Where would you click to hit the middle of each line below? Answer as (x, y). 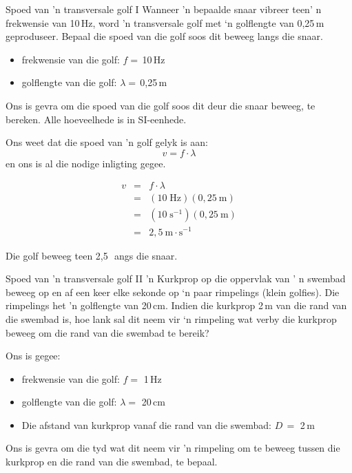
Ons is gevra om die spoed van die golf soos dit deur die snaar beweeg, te (161, 105)
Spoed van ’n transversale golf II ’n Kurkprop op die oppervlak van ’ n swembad (176, 278)
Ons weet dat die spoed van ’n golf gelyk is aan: (107, 142)
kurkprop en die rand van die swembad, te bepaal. (112, 462)
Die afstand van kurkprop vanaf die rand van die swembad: (146, 424)
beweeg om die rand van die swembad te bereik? (107, 332)
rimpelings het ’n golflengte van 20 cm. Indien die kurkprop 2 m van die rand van (176, 305)
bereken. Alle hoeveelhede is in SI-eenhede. (96, 119)
